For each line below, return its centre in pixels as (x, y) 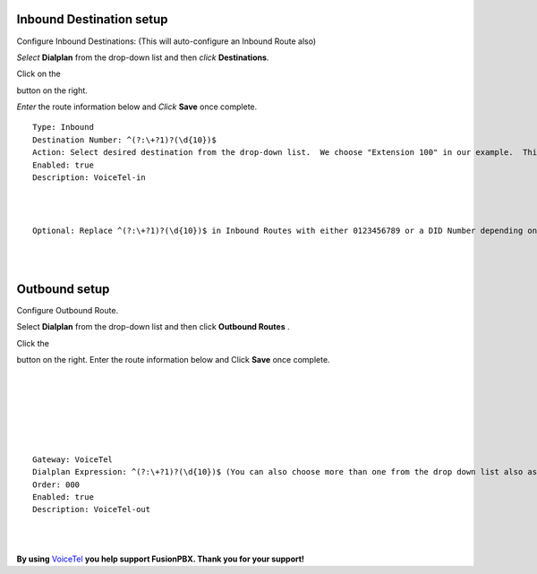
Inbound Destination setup (93, 19)
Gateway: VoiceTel (73, 459)
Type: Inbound (63, 127)
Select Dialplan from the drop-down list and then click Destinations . (143, 57)
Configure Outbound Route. (68, 310)
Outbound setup (63, 289)
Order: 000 (56, 484)
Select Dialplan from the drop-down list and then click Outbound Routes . (153, 327)
